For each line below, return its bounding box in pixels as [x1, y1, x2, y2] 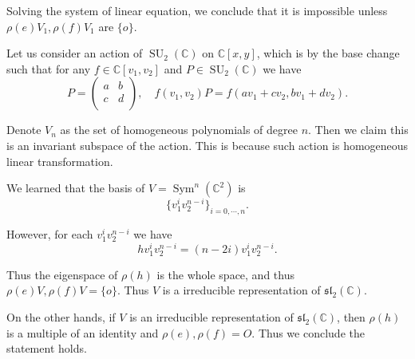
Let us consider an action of [6, 45, 143, 61]
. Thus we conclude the [251, 324, 365, 341]
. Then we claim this [308, 121, 409, 138]
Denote [6, 121, 41, 138]
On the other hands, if [6, 309, 116, 325]
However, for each [6, 226, 93, 243]
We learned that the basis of [6, 179, 145, 196]
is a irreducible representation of [162, 282, 321, 298]
